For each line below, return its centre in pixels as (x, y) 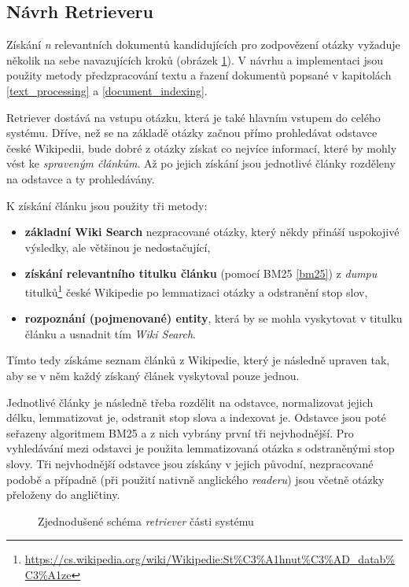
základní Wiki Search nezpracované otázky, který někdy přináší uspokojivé (212, 232)
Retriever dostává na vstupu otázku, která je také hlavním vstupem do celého (193, 117)
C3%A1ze (48, 574)
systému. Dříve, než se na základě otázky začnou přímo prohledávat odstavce (192, 133)
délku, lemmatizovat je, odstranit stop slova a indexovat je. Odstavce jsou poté (196, 417)
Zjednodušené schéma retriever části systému (146, 521)
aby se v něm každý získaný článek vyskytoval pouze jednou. (153, 375)
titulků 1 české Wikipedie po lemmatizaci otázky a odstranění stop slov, (196, 290)
